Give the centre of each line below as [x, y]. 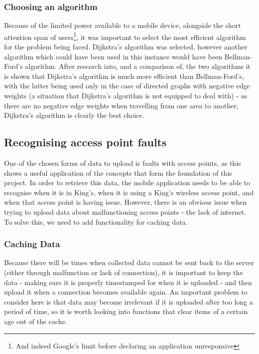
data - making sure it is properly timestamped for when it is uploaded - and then [128, 282]
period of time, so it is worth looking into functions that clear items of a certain [126, 311]
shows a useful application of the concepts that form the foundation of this [118, 173]
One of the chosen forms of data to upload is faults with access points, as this [123, 163]
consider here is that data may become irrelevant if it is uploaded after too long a [129, 301]
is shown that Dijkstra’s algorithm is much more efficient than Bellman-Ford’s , [124, 76]
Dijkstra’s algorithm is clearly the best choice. [74, 115]
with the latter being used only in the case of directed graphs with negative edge [127, 86]
